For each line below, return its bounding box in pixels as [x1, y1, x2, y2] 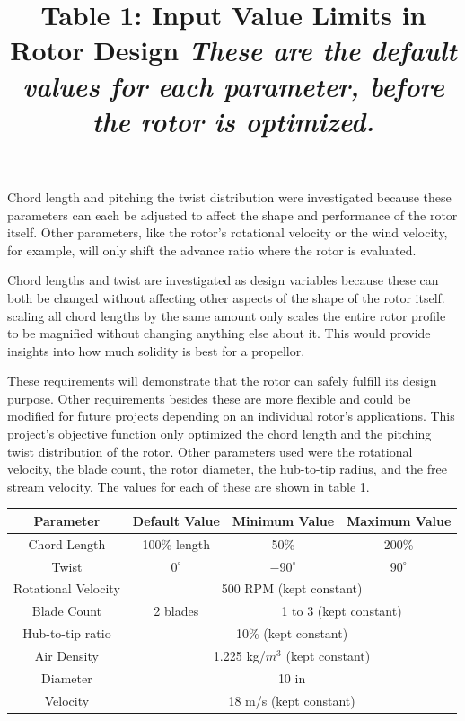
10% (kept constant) [235, 624, 348, 643]
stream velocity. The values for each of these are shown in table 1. [7, 476, 370, 495]
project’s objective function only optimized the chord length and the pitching [7, 424, 432, 443]
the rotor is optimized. [92, 102, 375, 139]
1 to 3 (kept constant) [281, 601, 402, 620]
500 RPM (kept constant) [221, 579, 363, 598]
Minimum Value [232, 511, 335, 530]
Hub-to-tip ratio [22, 624, 111, 643]
